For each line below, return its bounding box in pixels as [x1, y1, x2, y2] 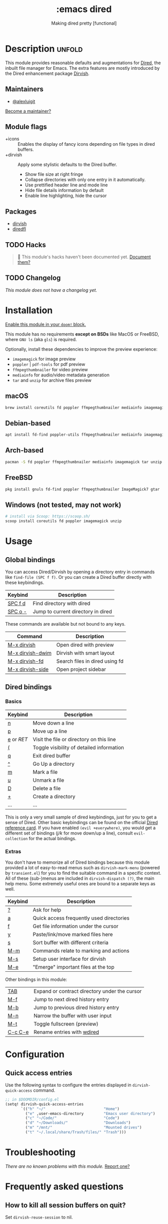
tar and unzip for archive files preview [12, 377, 91, 383]
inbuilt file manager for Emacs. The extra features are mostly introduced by [5, 65, 160, 71]
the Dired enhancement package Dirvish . [5, 70, 90, 76]
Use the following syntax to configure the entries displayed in [5, 1082, 131, 1088]
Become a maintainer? [5, 108, 51, 114]
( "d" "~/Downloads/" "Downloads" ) [25, 1120, 131, 1126]
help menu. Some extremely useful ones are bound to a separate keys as [5, 880, 156, 886]
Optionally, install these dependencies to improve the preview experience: [5, 346, 157, 352]
